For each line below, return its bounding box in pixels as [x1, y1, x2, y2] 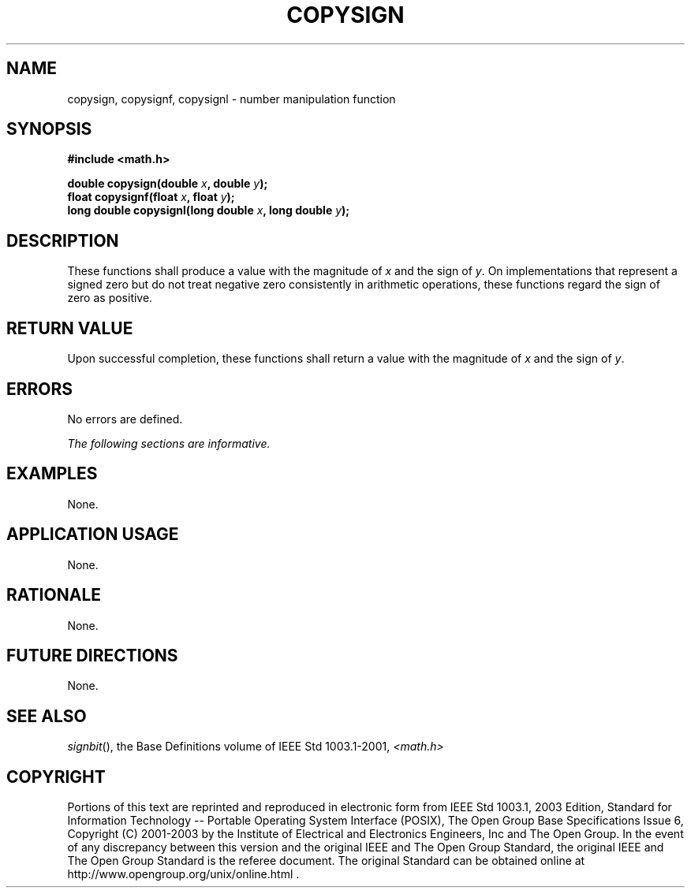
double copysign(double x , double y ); [67, 177, 268, 191]
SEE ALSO [6, 706, 87, 726]
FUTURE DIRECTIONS [6, 645, 178, 665]
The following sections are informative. [67, 436, 271, 450]
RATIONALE [6, 585, 102, 605]
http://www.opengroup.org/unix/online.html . [67, 867, 300, 881]
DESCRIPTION [6, 230, 119, 251]
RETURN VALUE [6, 318, 133, 338]
